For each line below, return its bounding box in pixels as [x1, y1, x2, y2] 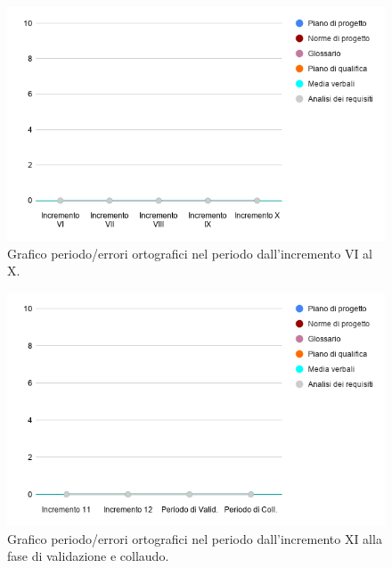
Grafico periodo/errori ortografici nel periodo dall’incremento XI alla [7, 529, 382, 547]
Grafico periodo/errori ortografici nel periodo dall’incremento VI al [7, 243, 373, 262]
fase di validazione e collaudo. [7, 547, 169, 565]
